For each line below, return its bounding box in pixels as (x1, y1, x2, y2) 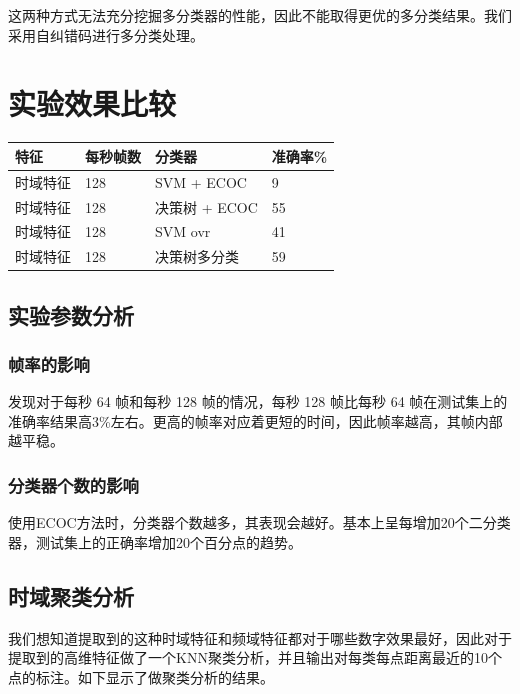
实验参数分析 (8, 299, 134, 330)
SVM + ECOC (155, 171, 247, 192)
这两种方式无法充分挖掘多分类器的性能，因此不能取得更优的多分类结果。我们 (8, 5, 512, 25)
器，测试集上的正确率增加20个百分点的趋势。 (8, 531, 302, 552)
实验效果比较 (8, 83, 177, 124)
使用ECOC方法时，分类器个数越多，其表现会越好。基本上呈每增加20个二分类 (8, 512, 511, 533)
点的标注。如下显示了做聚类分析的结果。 (8, 666, 274, 687)
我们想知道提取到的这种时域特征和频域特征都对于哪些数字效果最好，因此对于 (8, 627, 512, 648)
